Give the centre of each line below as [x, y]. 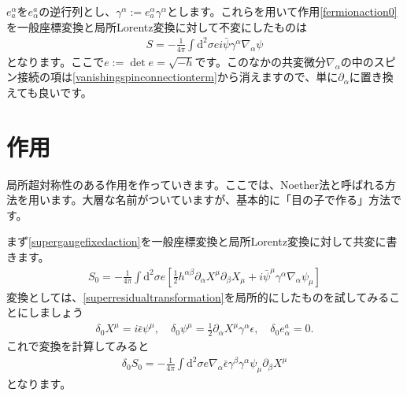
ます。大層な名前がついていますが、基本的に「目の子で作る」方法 [220, 200]
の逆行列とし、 [78, 11]
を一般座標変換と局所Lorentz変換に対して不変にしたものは [157, 26]
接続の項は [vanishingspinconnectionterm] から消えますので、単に [178, 77]
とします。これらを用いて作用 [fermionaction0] [282, 11]
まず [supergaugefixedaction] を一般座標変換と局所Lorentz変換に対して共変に [196, 241]
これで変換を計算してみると [78, 346]
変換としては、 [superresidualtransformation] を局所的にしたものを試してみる [198, 296]
